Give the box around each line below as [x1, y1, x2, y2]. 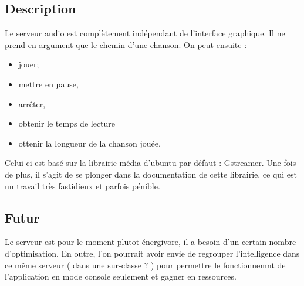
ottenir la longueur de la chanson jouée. [18, 137, 161, 149]
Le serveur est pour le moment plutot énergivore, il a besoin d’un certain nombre [5, 236, 296, 248]
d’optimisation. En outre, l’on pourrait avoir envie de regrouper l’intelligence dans [5, 247, 300, 259]
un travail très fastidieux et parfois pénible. [5, 179, 160, 192]
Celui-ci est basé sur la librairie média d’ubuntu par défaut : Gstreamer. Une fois [5, 156, 296, 169]
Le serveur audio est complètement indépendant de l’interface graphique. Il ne [5, 27, 285, 39]
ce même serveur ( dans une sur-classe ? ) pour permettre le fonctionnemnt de [5, 258, 286, 271]
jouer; [18, 58, 39, 70]
